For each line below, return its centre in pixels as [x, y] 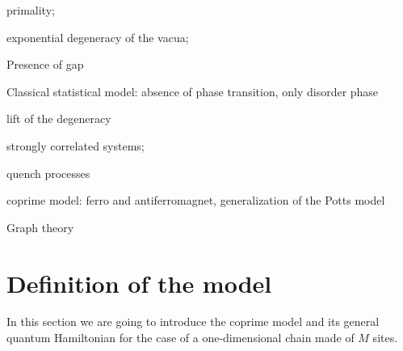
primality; [31, 10]
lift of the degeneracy [59, 118]
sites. [385, 338]
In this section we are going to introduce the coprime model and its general [193, 321]
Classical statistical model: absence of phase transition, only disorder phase [193, 91]
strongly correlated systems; [76, 145]
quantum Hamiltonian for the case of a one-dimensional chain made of [181, 338]
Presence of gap [45, 64]
